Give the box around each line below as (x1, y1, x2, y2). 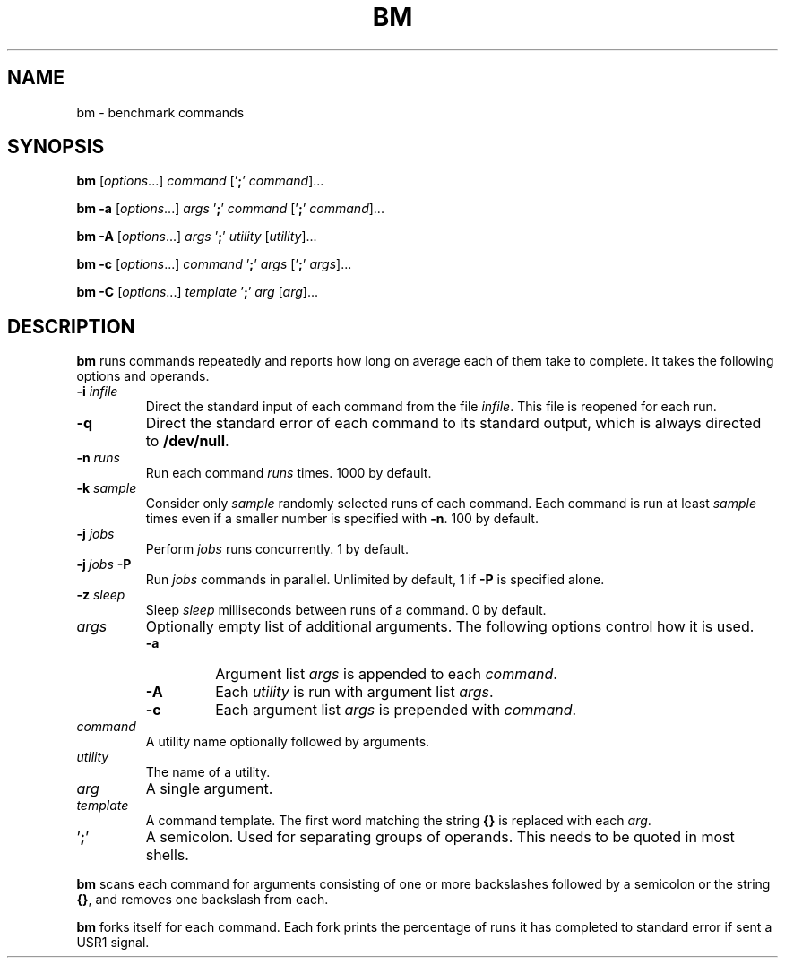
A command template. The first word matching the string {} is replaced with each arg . (145, 813, 651, 829)
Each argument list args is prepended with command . (215, 701, 577, 719)
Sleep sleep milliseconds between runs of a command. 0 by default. (145, 602, 547, 618)
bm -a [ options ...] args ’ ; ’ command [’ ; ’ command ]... (76, 201, 384, 217)
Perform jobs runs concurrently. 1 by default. (145, 541, 409, 557)
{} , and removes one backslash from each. (76, 892, 329, 908)
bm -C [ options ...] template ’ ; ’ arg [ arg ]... (76, 284, 319, 300)
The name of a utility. (145, 764, 271, 780)
